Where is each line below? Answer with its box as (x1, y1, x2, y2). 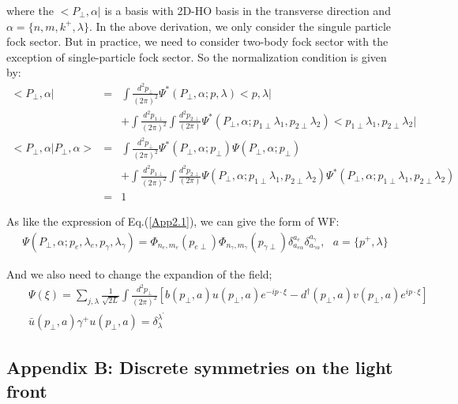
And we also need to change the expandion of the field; (6, 265, 272, 282)
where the (6, 2, 54, 18)
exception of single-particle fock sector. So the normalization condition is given (6, 48, 387, 65)
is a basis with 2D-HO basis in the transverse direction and (104, 2, 391, 18)
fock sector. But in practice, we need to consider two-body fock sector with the (6, 33, 389, 50)
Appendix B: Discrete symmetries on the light (6, 355, 393, 380)
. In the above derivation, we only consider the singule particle (88, 17, 392, 34)
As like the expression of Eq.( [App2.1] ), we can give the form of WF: (6, 212, 340, 229)
